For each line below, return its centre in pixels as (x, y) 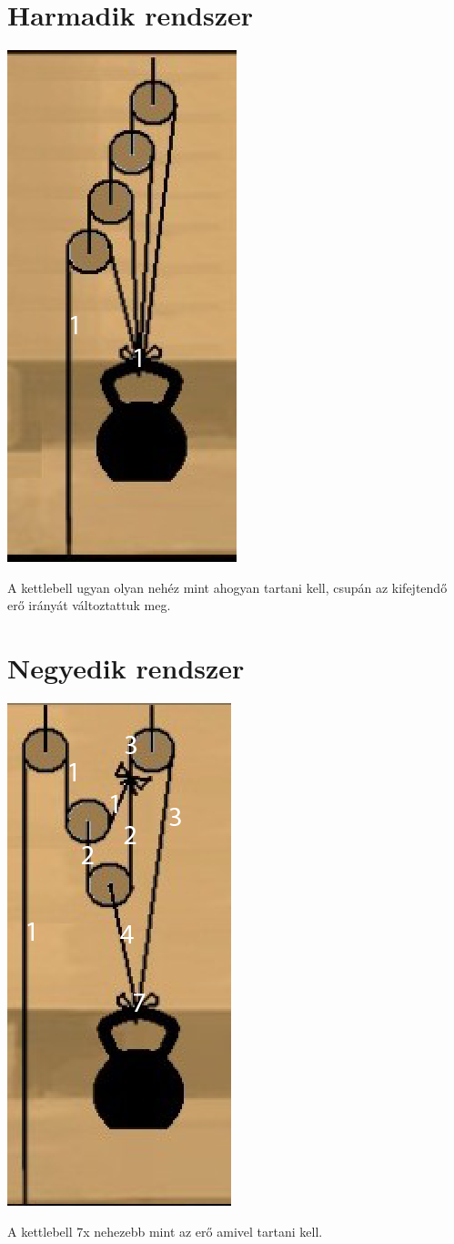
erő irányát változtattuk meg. (89, 605)
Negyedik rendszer (126, 668)
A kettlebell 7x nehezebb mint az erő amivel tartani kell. (165, 1231)
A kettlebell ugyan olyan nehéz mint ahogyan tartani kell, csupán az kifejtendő (227, 587)
